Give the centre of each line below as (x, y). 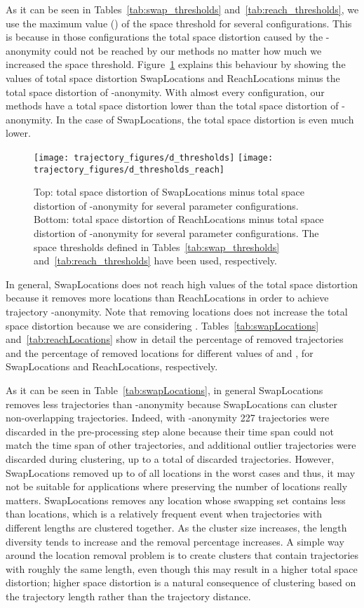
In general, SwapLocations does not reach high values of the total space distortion (182, 284)
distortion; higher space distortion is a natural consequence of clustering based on (181, 582)
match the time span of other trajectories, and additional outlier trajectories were (181, 445)
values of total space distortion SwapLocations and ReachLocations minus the (173, 77)
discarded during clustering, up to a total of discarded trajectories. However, (170, 458)
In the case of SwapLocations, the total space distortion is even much (205, 119)
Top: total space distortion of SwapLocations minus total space (169, 192)
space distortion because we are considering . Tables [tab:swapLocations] (162, 325)
